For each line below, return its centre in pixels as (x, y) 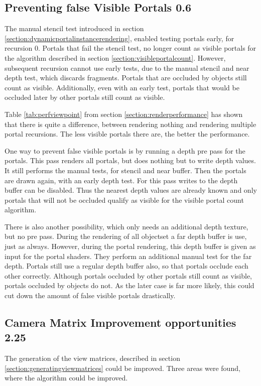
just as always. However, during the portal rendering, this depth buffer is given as (130, 246)
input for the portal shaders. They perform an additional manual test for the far (128, 256)
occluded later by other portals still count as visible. (85, 97)
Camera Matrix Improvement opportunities (120, 323)
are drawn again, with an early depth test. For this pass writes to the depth (121, 180)
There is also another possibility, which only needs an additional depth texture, (126, 226)
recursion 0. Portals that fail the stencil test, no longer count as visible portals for (130, 48)
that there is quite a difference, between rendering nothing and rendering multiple (130, 124)
